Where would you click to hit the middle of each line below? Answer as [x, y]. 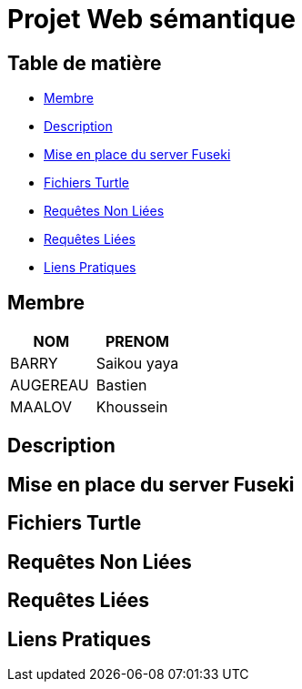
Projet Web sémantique [152, 19]
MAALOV [41, 407]
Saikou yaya [137, 364]
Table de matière [85, 63]
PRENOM [137, 342]
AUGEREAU [50, 385]
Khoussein [132, 407]
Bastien [121, 385]
